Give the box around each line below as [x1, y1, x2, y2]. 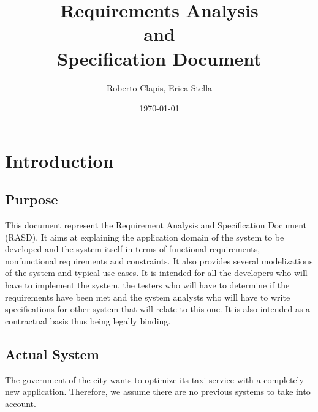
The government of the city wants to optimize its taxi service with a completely [5, 373, 304, 386]
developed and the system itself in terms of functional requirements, [5, 242, 260, 255]
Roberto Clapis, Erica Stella [106, 81, 213, 94]
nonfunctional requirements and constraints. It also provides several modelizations [5, 254, 313, 267]
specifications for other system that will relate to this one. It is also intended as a [5, 302, 311, 315]
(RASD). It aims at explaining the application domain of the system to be [5, 230, 284, 243]
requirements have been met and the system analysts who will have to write [5, 290, 290, 303]
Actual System [5, 344, 99, 363]
